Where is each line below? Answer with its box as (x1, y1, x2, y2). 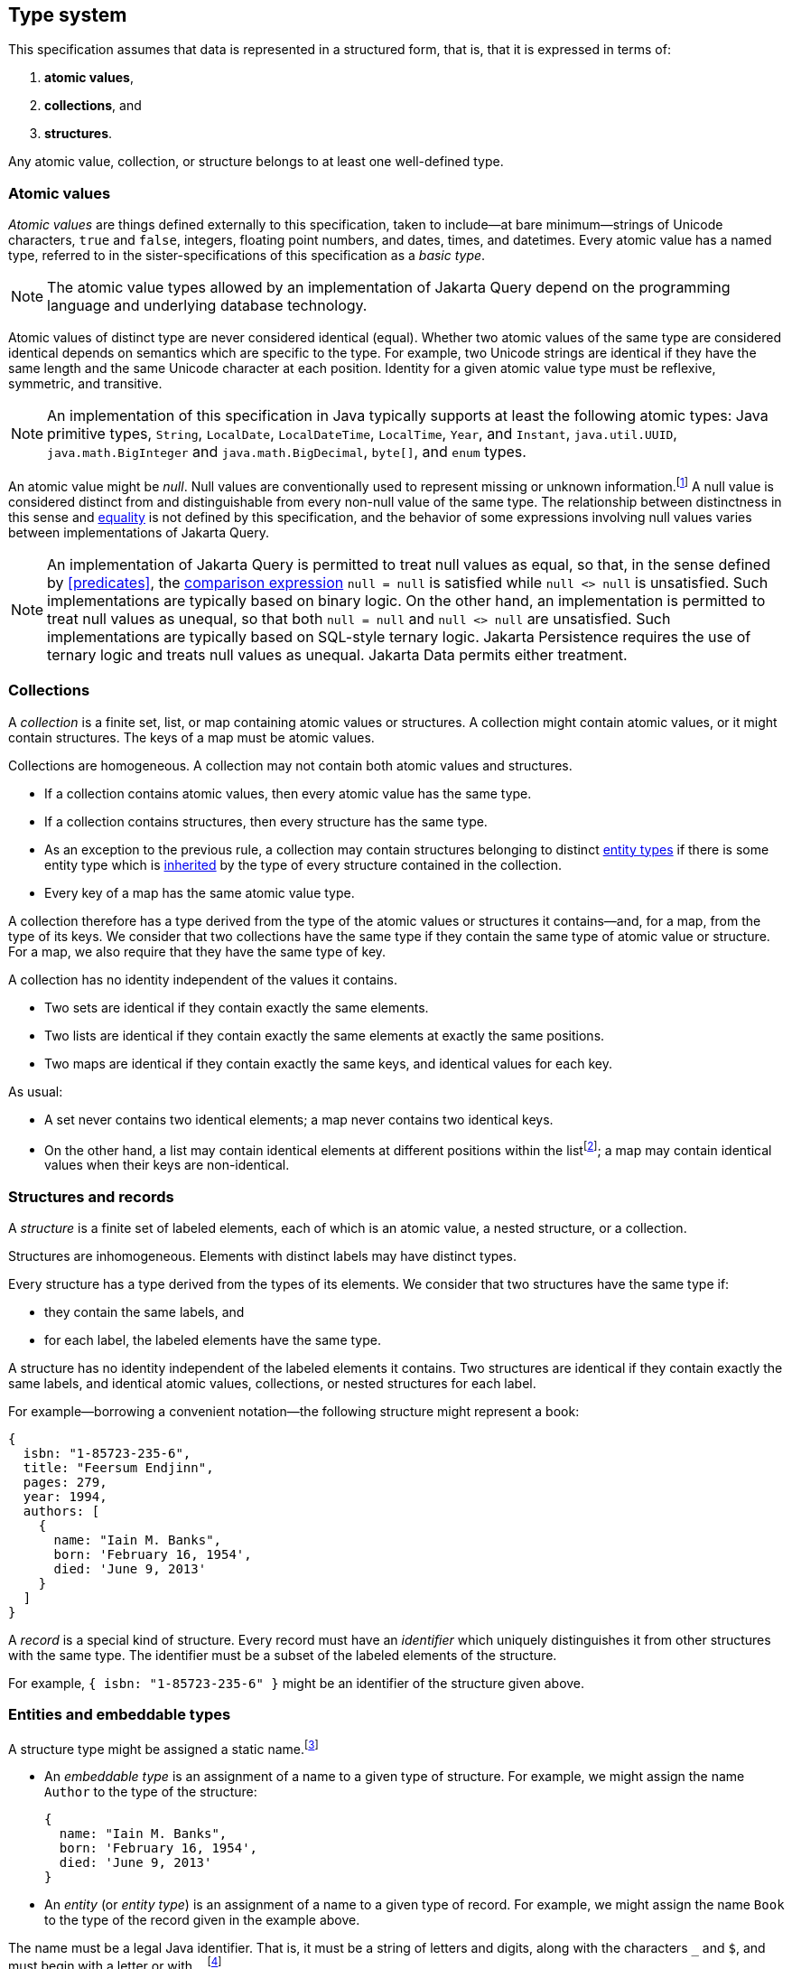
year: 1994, (23, 1488, 107, 1504)
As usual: (8, 1083, 63, 1099)
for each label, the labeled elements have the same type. (44, 1331, 381, 1348)
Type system (8, 4, 127, 26)
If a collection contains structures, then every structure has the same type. (44, 813, 488, 829)
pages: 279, (23, 1474, 107, 1489)
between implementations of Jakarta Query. (8, 524, 269, 540)
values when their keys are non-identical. (44, 1157, 290, 1173)
